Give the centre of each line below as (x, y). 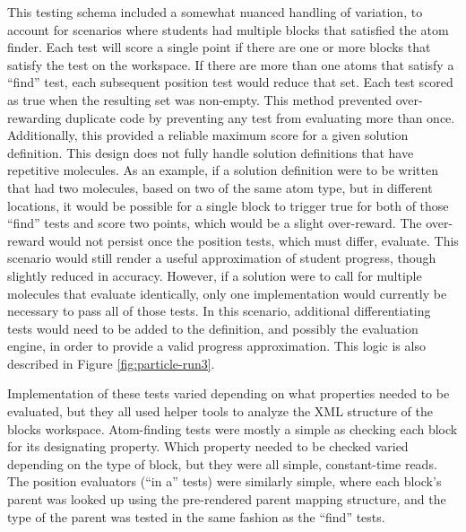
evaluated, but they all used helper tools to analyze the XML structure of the (220, 411)
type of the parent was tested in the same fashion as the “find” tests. (196, 516)
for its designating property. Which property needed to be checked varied (208, 446)
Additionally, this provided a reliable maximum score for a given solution (208, 135)
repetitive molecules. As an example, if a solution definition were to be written (223, 170)
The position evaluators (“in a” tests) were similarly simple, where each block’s (224, 481)
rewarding (35, 117)
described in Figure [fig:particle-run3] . (111, 363)
